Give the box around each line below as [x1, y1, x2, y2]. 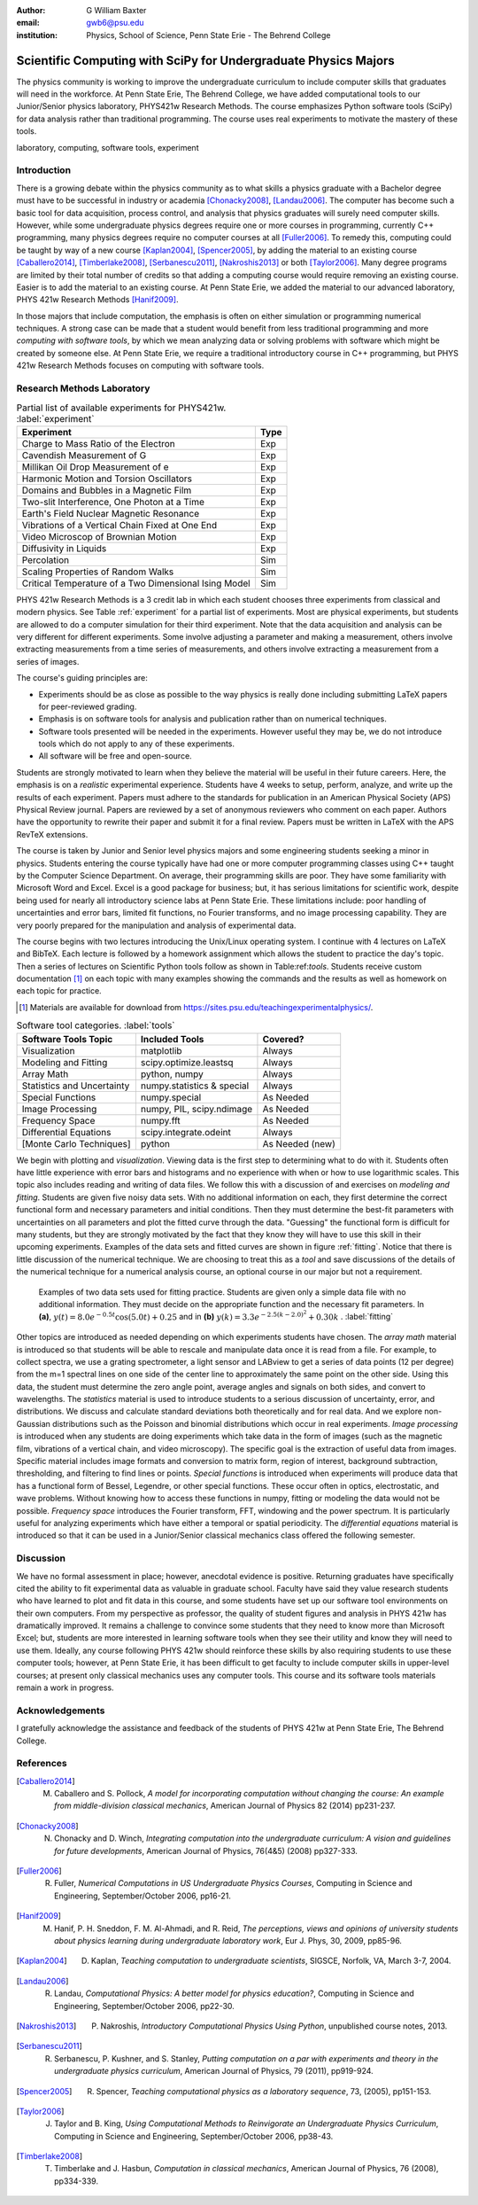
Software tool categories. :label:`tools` [16, 1019, 176, 1032]
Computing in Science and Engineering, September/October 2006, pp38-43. [54, 2131, 334, 2141]
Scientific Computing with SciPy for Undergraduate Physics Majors [16, 53, 396, 68]
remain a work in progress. [16, 1682, 114, 1693]
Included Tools [140, 1032, 204, 1045]
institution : [16, 29, 58, 40]
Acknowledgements [16, 1704, 105, 1717]
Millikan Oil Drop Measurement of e [21, 461, 169, 473]
